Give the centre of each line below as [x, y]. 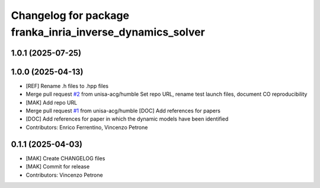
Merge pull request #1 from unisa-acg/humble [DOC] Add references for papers [123, 111]
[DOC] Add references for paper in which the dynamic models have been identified [127, 119]
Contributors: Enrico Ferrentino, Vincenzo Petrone [87, 127]
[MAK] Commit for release [58, 167]
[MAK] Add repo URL [52, 102]
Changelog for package [70, 15]
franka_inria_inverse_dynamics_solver [108, 32]
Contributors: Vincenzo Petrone [64, 175]
